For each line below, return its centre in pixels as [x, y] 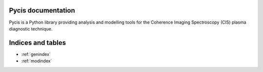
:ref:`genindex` [36, 54]
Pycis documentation [42, 10]
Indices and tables [38, 43]
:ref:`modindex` [37, 61]
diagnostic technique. [31, 29]
